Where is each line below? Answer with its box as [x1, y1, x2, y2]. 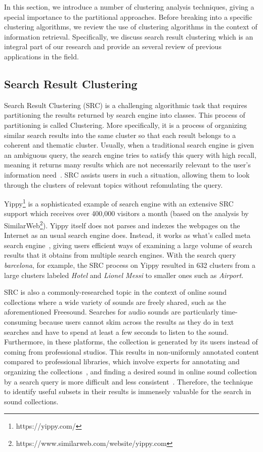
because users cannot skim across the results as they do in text [39, 316, 234, 327]
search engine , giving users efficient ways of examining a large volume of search [4, 239, 252, 250]
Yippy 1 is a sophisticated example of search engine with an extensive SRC [4, 197, 234, 208]
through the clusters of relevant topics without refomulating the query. [4, 179, 223, 190]
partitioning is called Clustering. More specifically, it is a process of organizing [4, 119, 247, 130]
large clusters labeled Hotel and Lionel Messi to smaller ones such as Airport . [4, 269, 244, 280]
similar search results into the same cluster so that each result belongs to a [4, 129, 236, 140]
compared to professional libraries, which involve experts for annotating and [4, 356, 240, 367]
